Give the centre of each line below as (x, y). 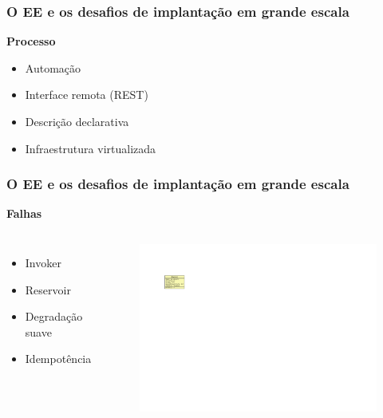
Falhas (24, 213)
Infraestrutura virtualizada (91, 148)
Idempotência (58, 359)
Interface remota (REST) (87, 95)
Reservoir (48, 289)
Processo (31, 41)
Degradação (54, 316)
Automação (53, 67)
